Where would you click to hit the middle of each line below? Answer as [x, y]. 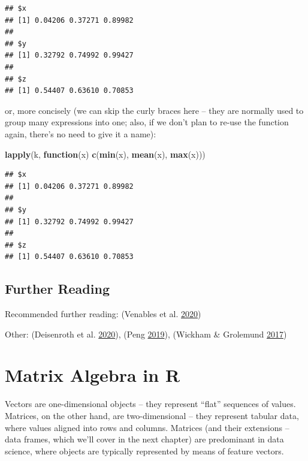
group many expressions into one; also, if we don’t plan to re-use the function [147, 122]
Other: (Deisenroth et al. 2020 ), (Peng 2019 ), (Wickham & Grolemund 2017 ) [146, 334]
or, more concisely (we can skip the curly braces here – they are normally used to [154, 110]
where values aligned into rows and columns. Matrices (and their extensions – [147, 427]
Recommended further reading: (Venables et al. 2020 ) [103, 314]
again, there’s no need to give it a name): [81, 133]
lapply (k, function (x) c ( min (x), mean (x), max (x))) [105, 154]
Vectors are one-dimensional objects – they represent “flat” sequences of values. [150, 404]
